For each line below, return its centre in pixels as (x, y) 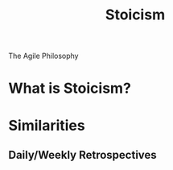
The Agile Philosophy (43, 56)
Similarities (47, 125)
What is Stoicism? (70, 88)
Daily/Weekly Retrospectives (82, 155)
